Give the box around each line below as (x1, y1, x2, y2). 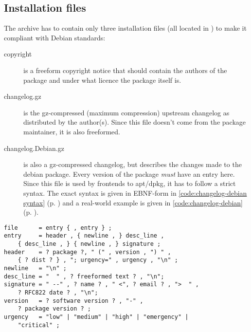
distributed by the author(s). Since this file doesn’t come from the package (23, 117, 246, 127)
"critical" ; (18, 321, 60, 329)
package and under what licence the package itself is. (23, 74, 181, 85)
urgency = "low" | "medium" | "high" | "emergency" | (4, 313, 189, 320)
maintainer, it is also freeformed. (23, 126, 120, 136)
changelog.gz (4, 91, 41, 101)
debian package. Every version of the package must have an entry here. (23, 168, 235, 179)
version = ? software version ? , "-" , (4, 297, 143, 304)
